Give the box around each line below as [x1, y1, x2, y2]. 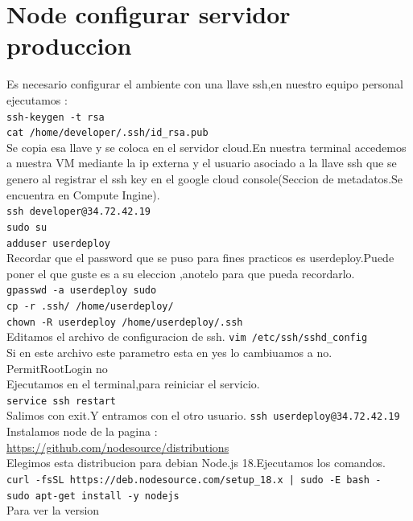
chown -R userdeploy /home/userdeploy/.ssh [6, 316, 243, 328]
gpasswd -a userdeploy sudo [6, 285, 157, 297]
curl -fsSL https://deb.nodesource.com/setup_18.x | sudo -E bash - [6, 474, 382, 486]
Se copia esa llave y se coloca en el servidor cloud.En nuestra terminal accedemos [6, 138, 407, 155]
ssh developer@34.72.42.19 [6, 206, 151, 218]
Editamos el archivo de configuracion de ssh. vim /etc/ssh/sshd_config [6, 328, 368, 345]
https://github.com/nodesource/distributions [6, 438, 229, 455]
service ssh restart [6, 395, 117, 407]
